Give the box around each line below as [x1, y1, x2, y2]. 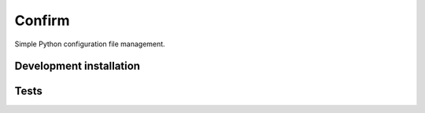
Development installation [14, 60, 141, 73]
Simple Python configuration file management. [14, 39, 165, 49]
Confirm [14, 12, 70, 29]
